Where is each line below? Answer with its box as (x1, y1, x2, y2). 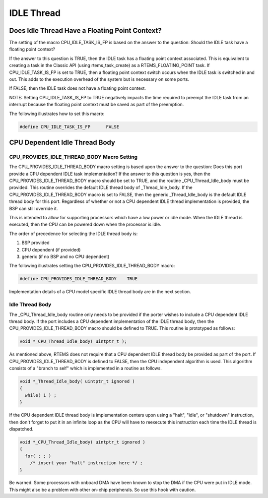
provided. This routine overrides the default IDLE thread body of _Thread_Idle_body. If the (9, 185, 193, 190)
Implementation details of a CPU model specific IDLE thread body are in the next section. (9, 289, 191, 295)
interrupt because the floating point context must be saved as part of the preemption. (9, 102, 184, 108)
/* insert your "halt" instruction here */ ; (30, 460, 143, 466)
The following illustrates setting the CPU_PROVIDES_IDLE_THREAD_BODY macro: (9, 263, 175, 269)
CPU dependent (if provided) (21, 247, 81, 252)
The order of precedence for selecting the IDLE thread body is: (9, 231, 138, 237)
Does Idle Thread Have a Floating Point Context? (9, 26, 162, 35)
